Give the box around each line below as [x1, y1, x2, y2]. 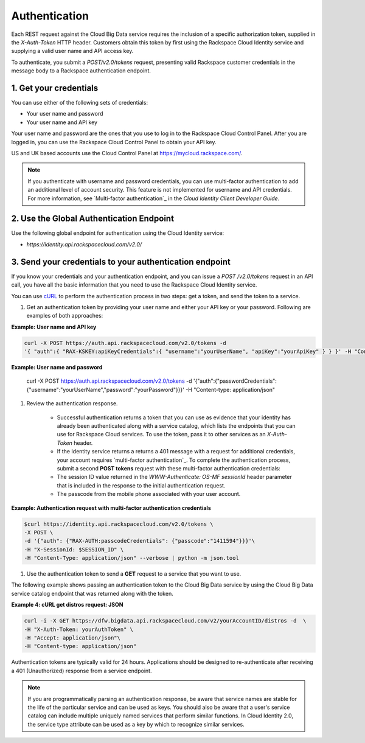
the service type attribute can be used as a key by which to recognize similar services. [27, 720, 245, 728]
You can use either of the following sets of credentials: [11, 99, 148, 106]
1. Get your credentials [11, 83, 99, 93]
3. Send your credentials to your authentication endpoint [11, 256, 231, 267]
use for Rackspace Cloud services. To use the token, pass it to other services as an [57, 431, 266, 438]
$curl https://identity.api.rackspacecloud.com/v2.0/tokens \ [24, 520, 214, 528]
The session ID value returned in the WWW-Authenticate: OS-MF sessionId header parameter [57, 473, 292, 481]
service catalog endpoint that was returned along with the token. [11, 590, 173, 597]
